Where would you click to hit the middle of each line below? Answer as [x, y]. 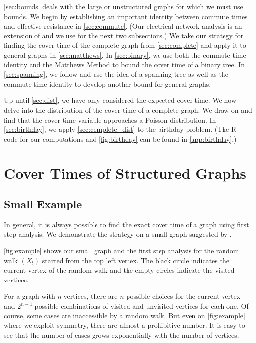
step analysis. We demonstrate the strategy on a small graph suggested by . [118, 234]
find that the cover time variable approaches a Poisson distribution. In [110, 119]
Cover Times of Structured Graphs [125, 172]
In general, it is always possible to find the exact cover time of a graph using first [127, 224]
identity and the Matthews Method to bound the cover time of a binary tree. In [125, 64]
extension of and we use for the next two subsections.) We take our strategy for [124, 35]
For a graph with [30, 296]
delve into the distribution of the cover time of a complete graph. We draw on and [128, 109]
